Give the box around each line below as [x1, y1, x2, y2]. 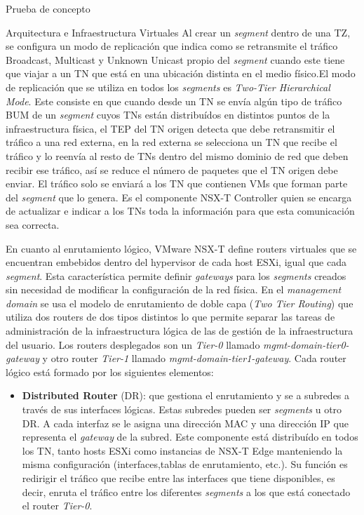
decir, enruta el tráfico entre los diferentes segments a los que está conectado [22, 484, 351, 499]
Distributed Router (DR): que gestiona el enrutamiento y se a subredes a [22, 388, 350, 403]
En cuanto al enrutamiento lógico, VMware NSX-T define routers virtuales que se [6, 241, 357, 255]
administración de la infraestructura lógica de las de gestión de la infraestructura [6, 323, 353, 338]
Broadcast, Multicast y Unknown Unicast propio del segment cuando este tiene [6, 52, 345, 67]
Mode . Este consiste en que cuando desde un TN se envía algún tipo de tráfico [6, 93, 342, 108]
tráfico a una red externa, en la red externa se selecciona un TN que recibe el [6, 135, 337, 149]
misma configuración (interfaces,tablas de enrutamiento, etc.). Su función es [22, 457, 348, 471]
